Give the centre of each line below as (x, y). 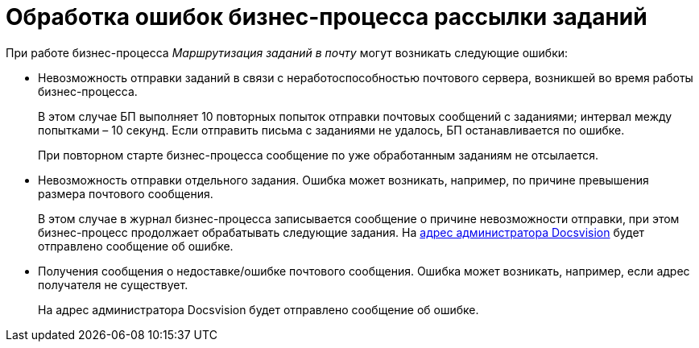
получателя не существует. (113, 284)
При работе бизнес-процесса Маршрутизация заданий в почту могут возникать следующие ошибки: (287, 52)
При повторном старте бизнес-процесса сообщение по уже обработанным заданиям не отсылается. (318, 155)
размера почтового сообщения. (126, 193)
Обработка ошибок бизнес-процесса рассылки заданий (327, 17)
